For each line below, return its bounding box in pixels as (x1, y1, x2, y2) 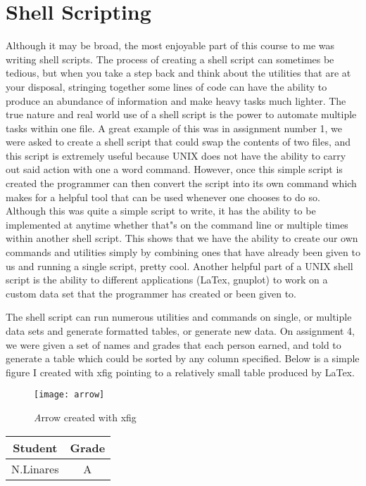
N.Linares (11, 460, 59, 477)
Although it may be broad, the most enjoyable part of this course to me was (6, 38, 335, 53)
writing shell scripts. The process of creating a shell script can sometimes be (6, 51, 334, 66)
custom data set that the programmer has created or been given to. (6, 286, 296, 300)
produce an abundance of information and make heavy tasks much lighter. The (6, 93, 346, 108)
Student (13, 439, 58, 456)
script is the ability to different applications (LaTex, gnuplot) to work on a (6, 272, 328, 287)
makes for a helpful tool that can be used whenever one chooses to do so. (6, 189, 320, 204)
